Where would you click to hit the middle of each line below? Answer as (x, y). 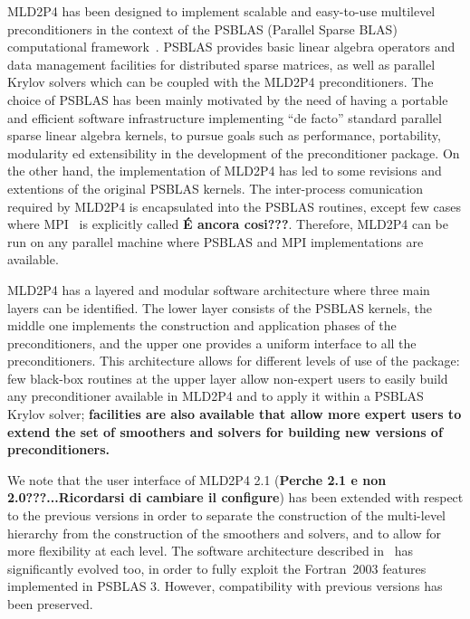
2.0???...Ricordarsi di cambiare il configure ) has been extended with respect (235, 497)
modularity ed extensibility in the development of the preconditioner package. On (234, 152)
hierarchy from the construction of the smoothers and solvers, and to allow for (224, 533)
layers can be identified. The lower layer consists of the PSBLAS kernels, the (220, 307)
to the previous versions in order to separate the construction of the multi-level (226, 515)
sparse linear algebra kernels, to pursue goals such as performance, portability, (224, 135)
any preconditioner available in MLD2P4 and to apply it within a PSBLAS (216, 396)
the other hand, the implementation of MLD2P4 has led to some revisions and (225, 171)
